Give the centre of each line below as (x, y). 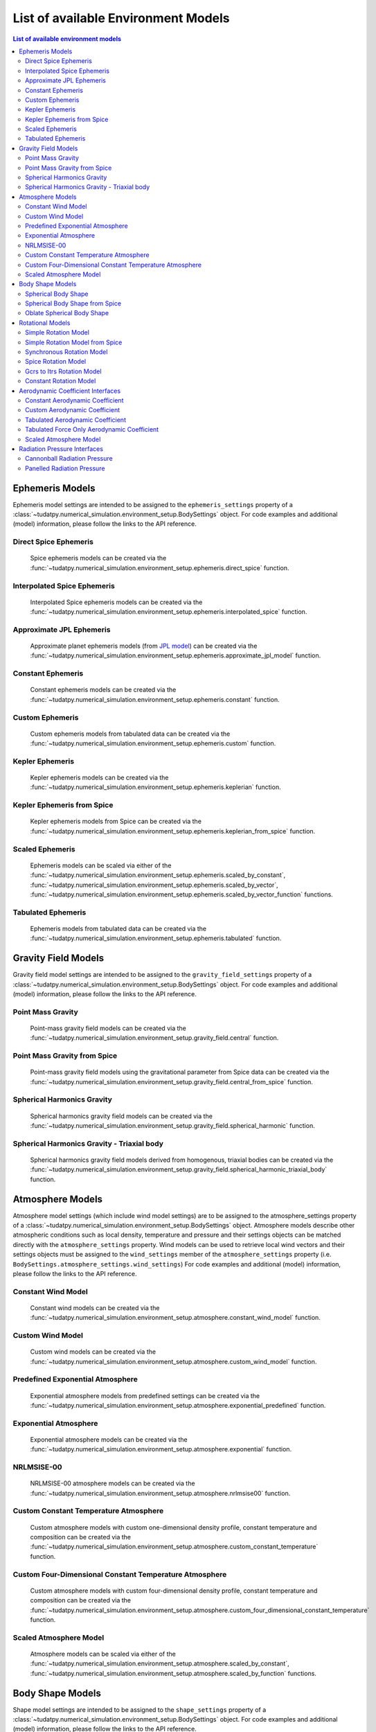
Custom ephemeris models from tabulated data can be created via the (130, 734)
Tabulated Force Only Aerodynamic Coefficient (92, 430)
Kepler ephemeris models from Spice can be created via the (116, 822)
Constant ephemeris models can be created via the (103, 690)
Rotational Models (45, 323)
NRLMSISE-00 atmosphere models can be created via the (113, 1483)
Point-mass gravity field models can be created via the (108, 1028)
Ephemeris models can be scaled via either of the (101, 865)
